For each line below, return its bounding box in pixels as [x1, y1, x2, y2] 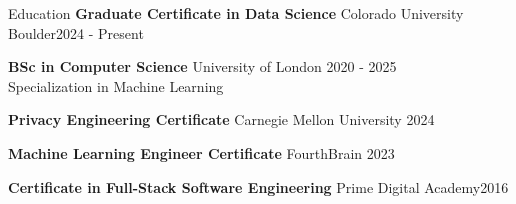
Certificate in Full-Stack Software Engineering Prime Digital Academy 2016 [8, 176, 509, 197]
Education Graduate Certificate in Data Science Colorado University [8, 3, 464, 23]
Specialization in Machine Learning [8, 75, 224, 96]
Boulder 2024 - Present [8, 22, 144, 43]
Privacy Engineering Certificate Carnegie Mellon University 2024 [8, 109, 435, 130]
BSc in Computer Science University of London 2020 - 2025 [8, 56, 397, 77]
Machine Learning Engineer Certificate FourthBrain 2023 [8, 142, 395, 163]
